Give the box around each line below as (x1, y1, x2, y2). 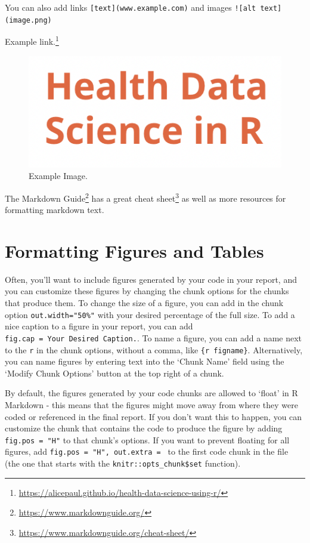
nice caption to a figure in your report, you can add (5, 320, 193, 332)
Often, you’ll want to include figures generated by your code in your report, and (5, 273, 297, 285)
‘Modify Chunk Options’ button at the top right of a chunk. (5, 366, 224, 379)
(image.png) (5, 16, 52, 24)
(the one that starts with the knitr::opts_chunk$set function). (5, 457, 241, 470)
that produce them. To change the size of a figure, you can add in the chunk (5, 297, 284, 309)
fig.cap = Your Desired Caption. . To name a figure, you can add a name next (5, 331, 302, 344)
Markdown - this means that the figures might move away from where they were (5, 399, 298, 411)
